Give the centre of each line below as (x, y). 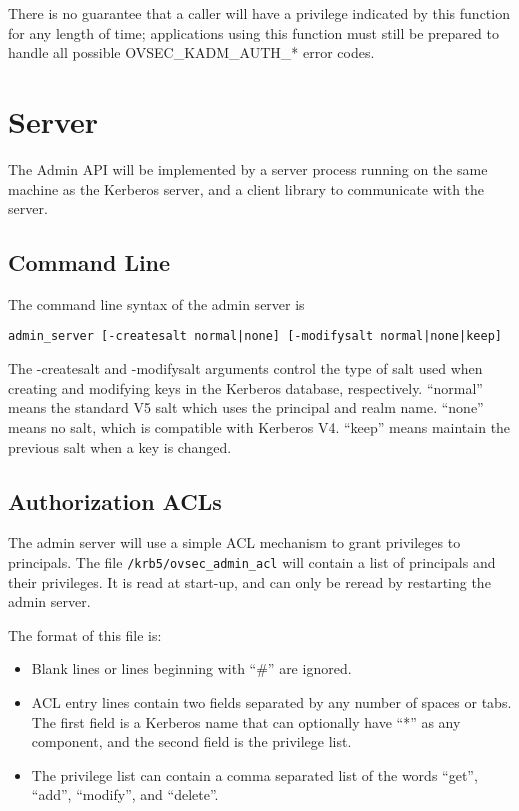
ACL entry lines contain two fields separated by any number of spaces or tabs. (271, 701)
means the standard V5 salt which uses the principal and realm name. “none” (246, 407)
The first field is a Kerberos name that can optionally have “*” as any (246, 721)
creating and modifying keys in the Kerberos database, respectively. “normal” (245, 387)
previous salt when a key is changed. (120, 446)
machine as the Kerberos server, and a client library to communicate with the (246, 188)
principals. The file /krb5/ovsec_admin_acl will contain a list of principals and (252, 561)
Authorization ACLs (115, 500)
